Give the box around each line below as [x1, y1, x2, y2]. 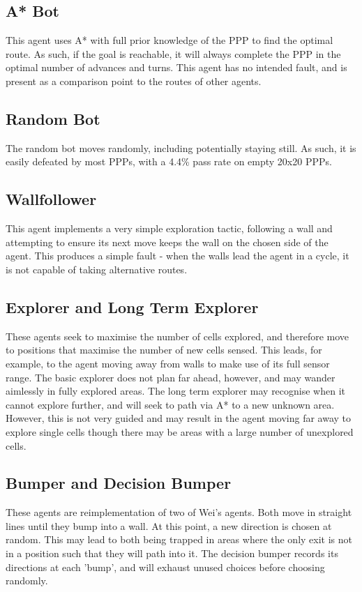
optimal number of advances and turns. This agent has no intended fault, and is [6, 60, 347, 75]
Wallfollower [6, 188, 97, 210]
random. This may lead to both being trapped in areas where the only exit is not [6, 532, 353, 547]
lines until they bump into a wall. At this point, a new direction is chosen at [6, 518, 332, 533]
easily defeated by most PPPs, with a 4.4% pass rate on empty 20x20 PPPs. [6, 154, 332, 169]
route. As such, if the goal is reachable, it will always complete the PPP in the [6, 46, 341, 61]
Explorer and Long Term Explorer [6, 296, 259, 317]
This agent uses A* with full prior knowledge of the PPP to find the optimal [6, 33, 333, 47]
